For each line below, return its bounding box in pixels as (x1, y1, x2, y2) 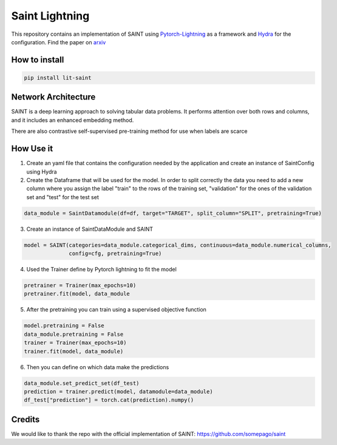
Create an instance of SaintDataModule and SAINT (26, 225, 154, 233)
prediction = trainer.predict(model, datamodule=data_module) (24, 388, 213, 395)
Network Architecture (11, 92, 96, 103)
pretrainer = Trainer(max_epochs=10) (24, 282, 137, 288)
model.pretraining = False (24, 322, 104, 329)
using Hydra (26, 168, 57, 175)
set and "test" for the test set (26, 193, 100, 200)
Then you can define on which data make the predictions (26, 363, 169, 370)
